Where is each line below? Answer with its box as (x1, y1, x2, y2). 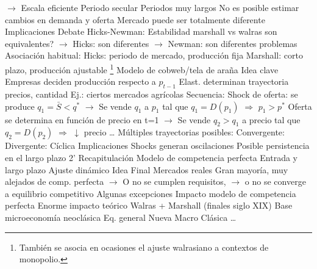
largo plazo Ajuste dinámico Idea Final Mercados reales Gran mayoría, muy (5, 163, 288, 176)
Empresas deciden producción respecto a (5, 75, 156, 88)
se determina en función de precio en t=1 (5, 113, 159, 126)
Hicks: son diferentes (73, 37, 149, 49)
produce (5, 99, 35, 112)
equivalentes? (5, 37, 54, 49)
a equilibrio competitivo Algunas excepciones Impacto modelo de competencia (5, 187, 296, 199)
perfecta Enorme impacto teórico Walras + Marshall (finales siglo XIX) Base (5, 199, 293, 212)
